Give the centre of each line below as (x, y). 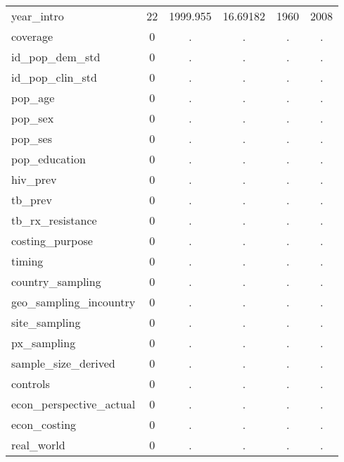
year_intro (38, 16)
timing (27, 261)
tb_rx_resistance (54, 220)
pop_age (33, 98)
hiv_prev (34, 179)
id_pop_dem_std (56, 57)
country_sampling (56, 281)
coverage (32, 36)
